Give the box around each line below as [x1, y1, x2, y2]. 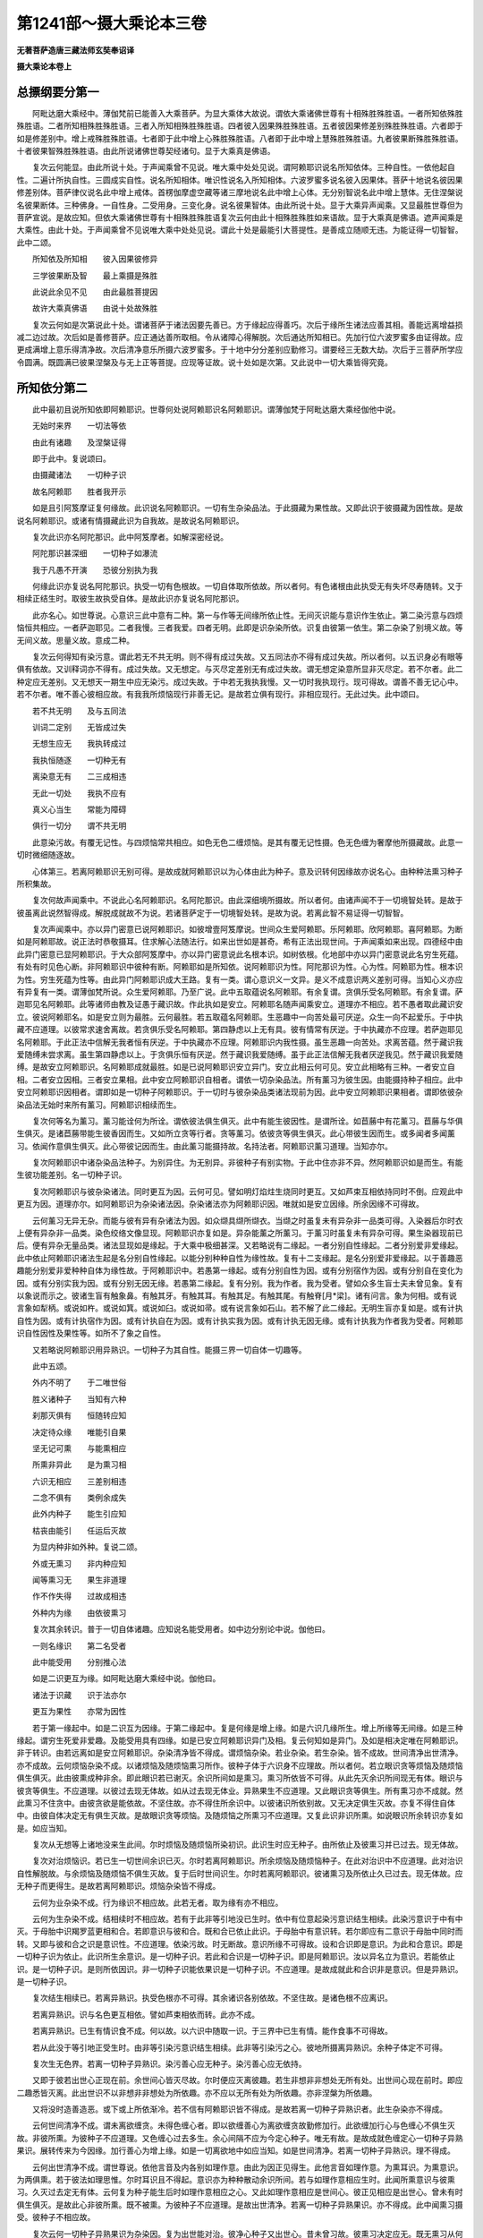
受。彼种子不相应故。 [16, 2212, 96, 2223]
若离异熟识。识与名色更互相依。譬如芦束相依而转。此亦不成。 [31, 2009, 259, 2020]
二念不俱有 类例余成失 [31, 1492, 127, 1503]
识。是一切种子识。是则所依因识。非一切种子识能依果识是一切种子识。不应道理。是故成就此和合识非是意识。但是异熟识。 [16, 1963, 463, 1974]
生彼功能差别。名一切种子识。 [16, 1169, 127, 1181]
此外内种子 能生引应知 [31, 1508, 127, 1519]
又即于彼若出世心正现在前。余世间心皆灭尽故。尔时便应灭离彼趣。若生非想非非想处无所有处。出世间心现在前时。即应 [31, 2075, 463, 2086]
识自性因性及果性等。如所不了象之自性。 [16, 1328, 165, 1338]
